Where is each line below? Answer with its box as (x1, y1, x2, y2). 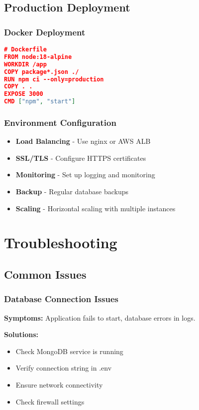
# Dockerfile (4, 46, 47, 53)
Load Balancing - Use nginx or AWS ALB (15, 136, 151, 146)
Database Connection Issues (4, 293, 118, 305)
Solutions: (4, 329, 38, 340)
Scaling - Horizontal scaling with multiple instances (15, 203, 176, 213)
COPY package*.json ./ (4, 68, 79, 75)
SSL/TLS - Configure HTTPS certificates (15, 152, 146, 163)
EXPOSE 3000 (4, 90, 43, 98)
